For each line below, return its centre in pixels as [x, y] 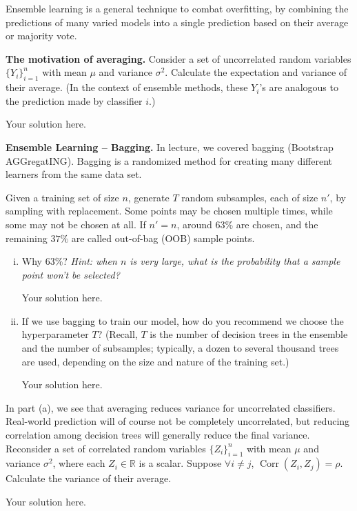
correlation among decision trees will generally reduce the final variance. [158, 435]
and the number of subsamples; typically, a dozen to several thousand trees [180, 348]
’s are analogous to [299, 87]
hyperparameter [55, 334]
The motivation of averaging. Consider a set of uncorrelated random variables [178, 58]
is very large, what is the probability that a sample [235, 261]
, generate [149, 197]
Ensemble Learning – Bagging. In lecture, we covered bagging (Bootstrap [170, 147]
